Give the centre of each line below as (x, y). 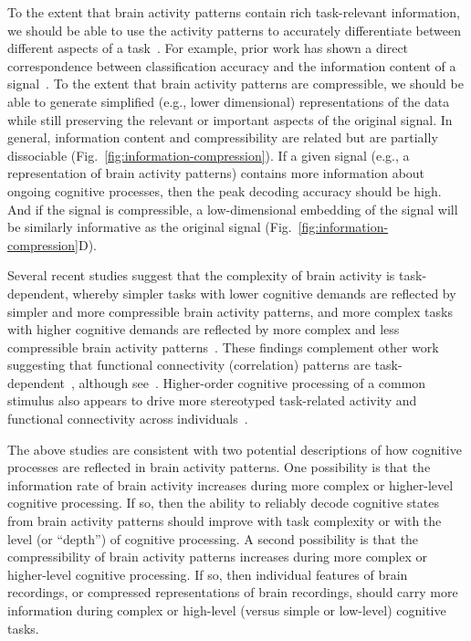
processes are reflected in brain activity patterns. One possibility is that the (219, 467)
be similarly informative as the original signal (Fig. (150, 227)
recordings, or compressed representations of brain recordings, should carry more (233, 592)
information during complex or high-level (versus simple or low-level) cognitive (227, 610)
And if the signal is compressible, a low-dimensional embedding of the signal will (233, 209)
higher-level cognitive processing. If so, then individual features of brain (208, 574)
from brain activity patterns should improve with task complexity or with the (225, 521)
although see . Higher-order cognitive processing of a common (252, 382)
